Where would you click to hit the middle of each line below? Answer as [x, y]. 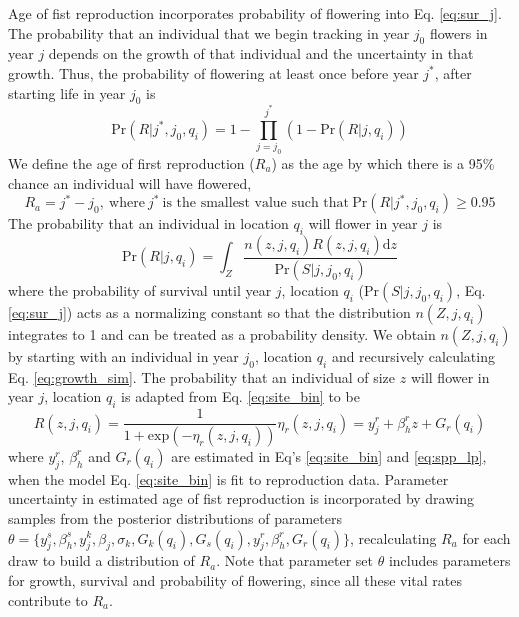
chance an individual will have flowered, [130, 182]
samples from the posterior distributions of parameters [175, 517]
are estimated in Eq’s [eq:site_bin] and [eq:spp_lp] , [329, 455]
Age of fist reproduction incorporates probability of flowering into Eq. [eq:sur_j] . [255, 13]
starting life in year [67, 92]
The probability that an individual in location [148, 223]
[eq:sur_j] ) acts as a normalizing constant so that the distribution [209, 311]
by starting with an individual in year [123, 355]
